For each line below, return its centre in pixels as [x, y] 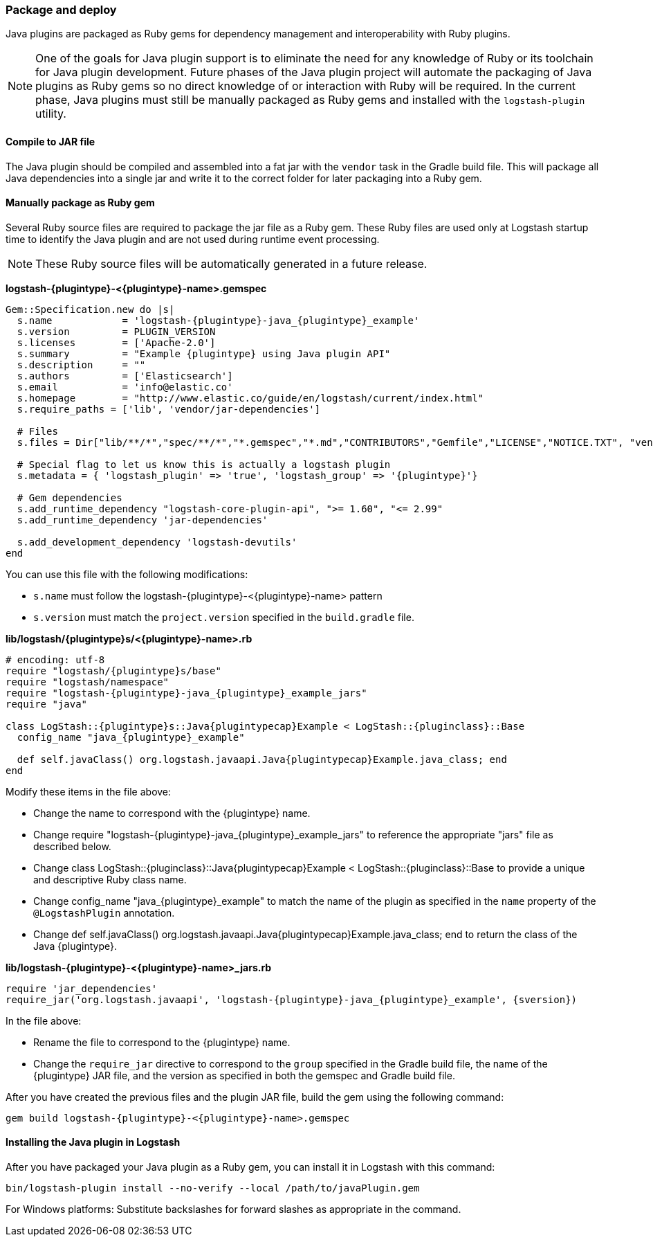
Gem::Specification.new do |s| [90, 309]
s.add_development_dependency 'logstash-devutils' [157, 542]
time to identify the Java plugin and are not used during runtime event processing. [193, 239]
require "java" [47, 704]
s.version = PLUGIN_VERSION [116, 331]
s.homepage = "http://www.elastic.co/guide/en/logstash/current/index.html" [250, 398]
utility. [51, 114]
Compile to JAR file [50, 141]
